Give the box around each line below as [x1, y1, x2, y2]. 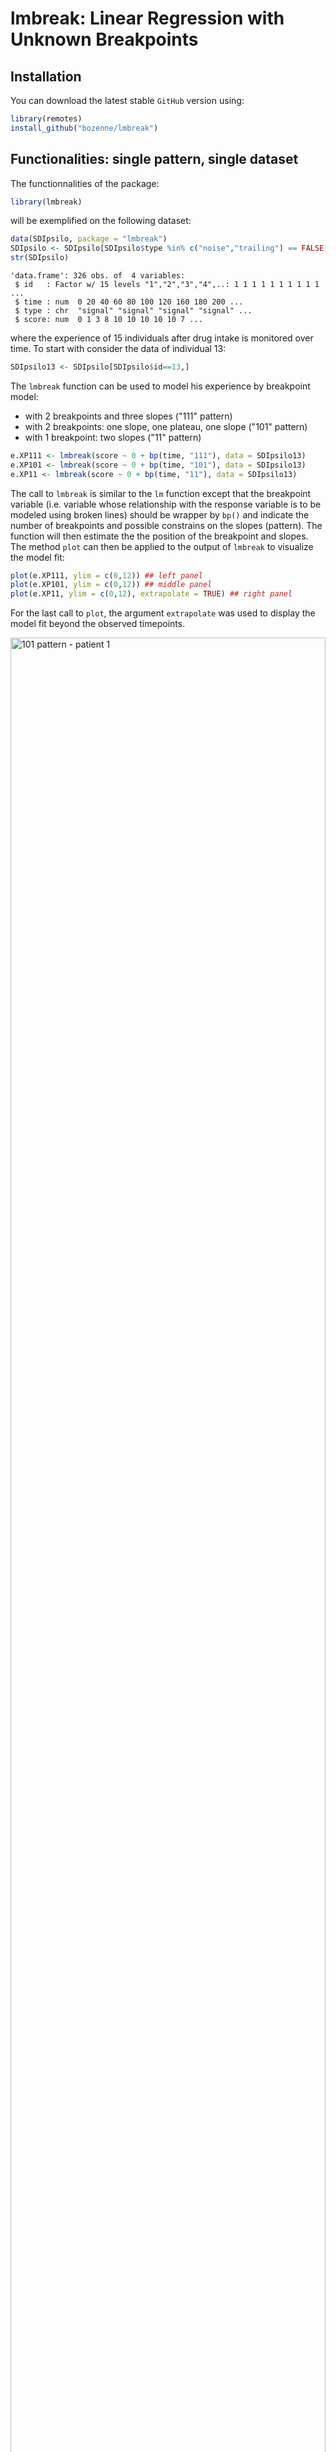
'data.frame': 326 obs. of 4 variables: [10, 271, 186, 281]
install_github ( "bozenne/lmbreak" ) [10, 123, 159, 133]
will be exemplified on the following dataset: [10, 215, 192, 227]
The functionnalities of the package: [10, 177, 160, 189]
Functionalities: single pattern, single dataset [10, 151, 299, 168]
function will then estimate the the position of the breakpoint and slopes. [10, 530, 309, 542]
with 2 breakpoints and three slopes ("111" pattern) [24, 410, 233, 422]
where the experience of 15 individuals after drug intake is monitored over [10, 332, 314, 344]
